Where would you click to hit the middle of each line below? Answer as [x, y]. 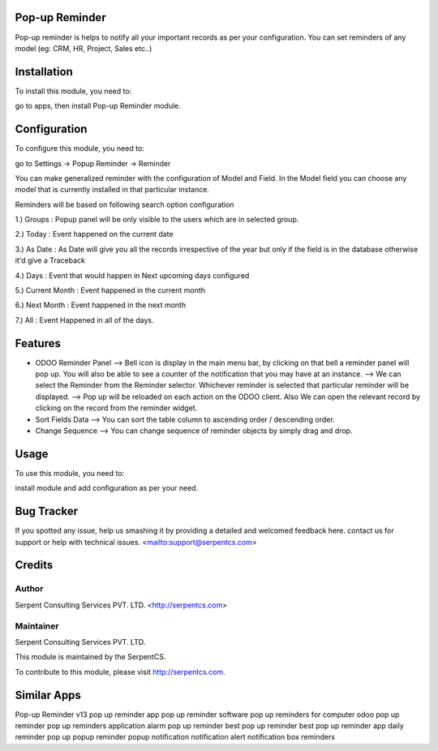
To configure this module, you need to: [80, 148]
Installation [44, 72]
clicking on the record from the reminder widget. [116, 408]
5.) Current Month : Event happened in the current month [110, 290]
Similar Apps [48, 695]
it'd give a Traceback [50, 260]
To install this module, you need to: [73, 91]
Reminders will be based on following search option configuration [125, 204]
